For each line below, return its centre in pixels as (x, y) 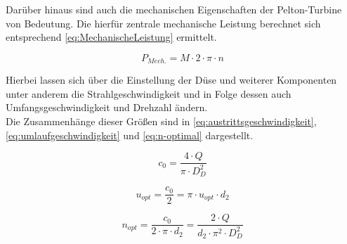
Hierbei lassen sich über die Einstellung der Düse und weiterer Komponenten (171, 80)
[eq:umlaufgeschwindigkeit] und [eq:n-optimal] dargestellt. (130, 135)
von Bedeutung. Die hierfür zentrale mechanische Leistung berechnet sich (163, 23)
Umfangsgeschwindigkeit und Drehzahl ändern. (107, 107)
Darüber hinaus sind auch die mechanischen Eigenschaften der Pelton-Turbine (174, 9)
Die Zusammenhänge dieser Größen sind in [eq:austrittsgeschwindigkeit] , (161, 121)
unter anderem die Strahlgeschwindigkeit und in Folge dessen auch (149, 93)
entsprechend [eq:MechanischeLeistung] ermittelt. (111, 37)
